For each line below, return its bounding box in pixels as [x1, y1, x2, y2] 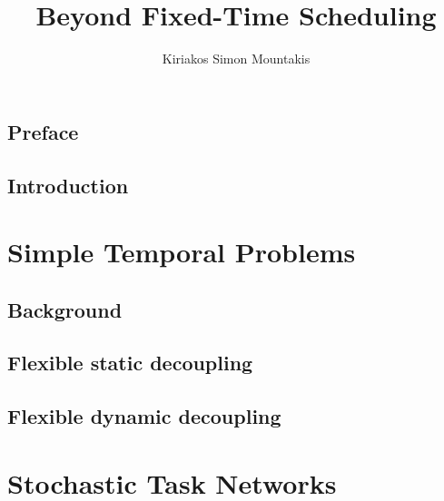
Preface [7, 117, 79, 145]
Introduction [7, 171, 129, 199]
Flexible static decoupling [7, 349, 253, 377]
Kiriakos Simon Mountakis [162, 49, 311, 68]
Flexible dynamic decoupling [7, 402, 281, 430]
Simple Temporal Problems [7, 233, 356, 270]
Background [7, 295, 123, 323]
